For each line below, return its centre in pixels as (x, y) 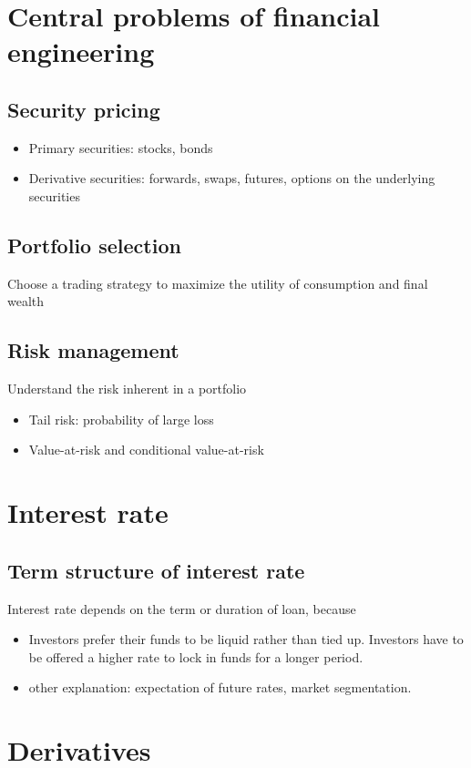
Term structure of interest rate (156, 570)
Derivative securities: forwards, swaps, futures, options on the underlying (232, 178)
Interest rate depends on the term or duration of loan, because (182, 608)
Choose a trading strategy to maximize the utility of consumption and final (218, 283)
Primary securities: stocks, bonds (121, 147)
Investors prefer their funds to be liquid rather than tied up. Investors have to (246, 639)
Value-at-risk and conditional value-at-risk (146, 450)
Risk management (93, 350)
